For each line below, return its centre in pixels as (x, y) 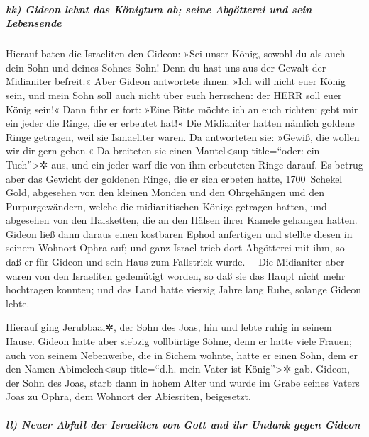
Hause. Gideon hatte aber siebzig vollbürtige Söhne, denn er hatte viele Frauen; (179, 341)
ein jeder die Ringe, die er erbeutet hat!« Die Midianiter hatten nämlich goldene (180, 123)
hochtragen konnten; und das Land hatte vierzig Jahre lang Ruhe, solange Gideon (184, 289)
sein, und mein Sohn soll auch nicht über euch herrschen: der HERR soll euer (174, 95)
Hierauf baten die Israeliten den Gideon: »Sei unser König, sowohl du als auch (176, 53)
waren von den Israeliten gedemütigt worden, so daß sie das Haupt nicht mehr (176, 275)
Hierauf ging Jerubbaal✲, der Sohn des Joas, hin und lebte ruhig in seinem (169, 327)
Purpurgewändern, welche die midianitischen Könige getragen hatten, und (166, 206)
